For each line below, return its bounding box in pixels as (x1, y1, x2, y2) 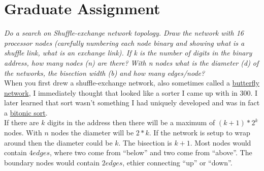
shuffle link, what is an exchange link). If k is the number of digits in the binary (4, 47, 252, 58)
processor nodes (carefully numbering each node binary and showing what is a (4, 37, 245, 48)
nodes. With (4, 127, 42, 138)
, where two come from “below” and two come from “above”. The (50, 147, 252, 158)
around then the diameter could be (4, 137, 113, 148)
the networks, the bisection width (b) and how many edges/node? (4, 67, 205, 78)
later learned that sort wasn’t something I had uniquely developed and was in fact (4, 97, 260, 108)
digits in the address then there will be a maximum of (47, 117, 215, 128)
